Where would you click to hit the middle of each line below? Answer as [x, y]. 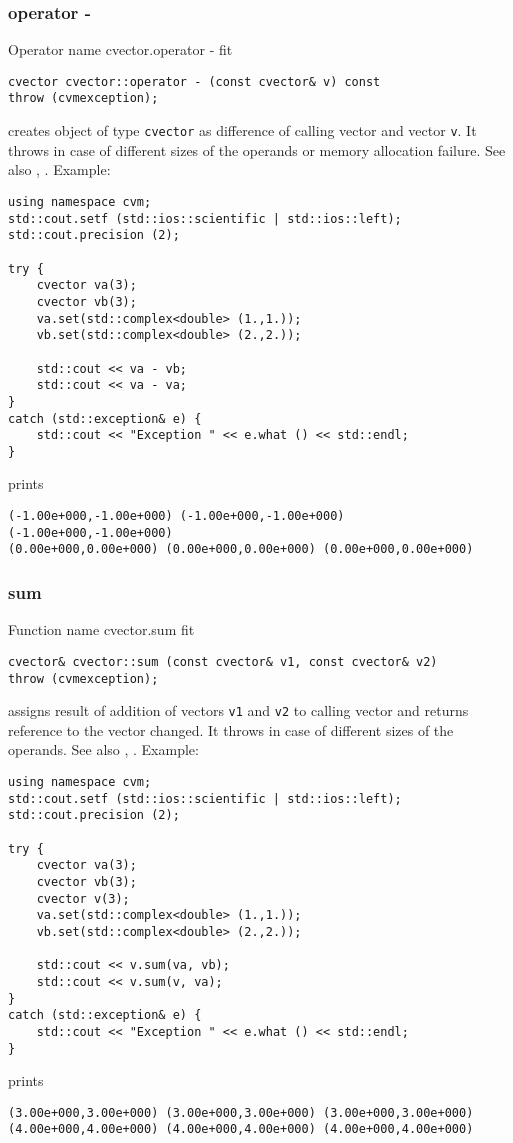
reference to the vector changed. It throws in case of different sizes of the [231, 729]
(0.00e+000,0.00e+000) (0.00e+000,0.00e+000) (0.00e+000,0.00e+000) [241, 549]
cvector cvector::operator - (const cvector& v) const [194, 81]
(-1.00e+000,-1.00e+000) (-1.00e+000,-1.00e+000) [176, 516]
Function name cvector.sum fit [101, 629]
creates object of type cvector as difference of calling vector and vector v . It [242, 130]
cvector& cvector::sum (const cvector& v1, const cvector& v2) [223, 661]
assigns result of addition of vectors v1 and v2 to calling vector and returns [238, 710]
